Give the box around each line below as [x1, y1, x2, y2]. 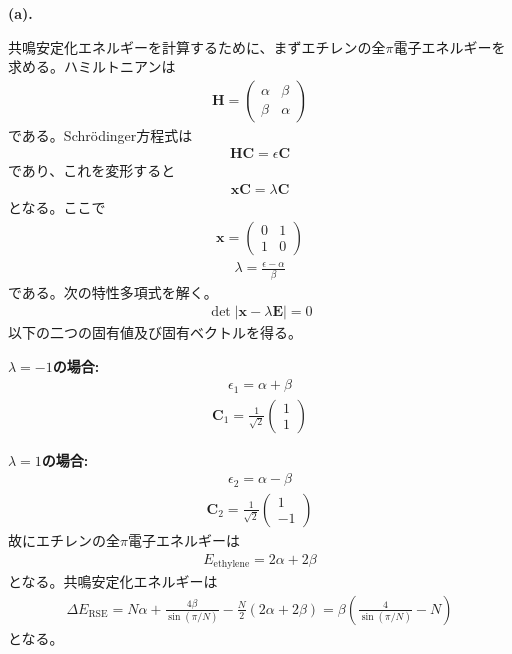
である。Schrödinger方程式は [8, 124, 193, 145]
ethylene [213, 559, 250, 570]
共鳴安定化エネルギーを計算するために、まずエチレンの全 [8, 36, 386, 57]
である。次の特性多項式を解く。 [8, 281, 218, 302]
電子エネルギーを [393, 36, 506, 57]
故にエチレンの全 [8, 529, 120, 550]
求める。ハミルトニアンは [8, 56, 176, 77]
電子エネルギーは [127, 529, 240, 550]
